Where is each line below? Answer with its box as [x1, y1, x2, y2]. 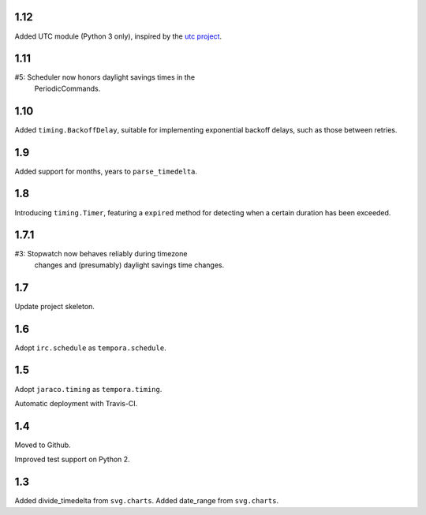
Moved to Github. [14, 440, 71, 450]
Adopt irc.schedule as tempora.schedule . [14, 343, 166, 353]
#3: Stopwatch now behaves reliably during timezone [14, 249, 188, 259]
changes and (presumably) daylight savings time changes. [34, 260, 225, 270]
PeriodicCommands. [34, 84, 101, 93]
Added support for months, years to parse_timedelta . [14, 166, 197, 176]
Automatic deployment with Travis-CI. [14, 398, 138, 408]
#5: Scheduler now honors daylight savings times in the [14, 73, 196, 82]
